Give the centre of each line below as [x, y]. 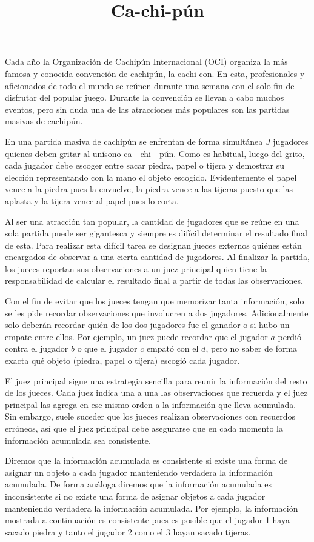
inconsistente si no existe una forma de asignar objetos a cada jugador [135, 496]
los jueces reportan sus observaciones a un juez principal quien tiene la [136, 268]
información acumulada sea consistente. [78, 440]
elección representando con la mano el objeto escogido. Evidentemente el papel [151, 177]
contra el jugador [37, 348]
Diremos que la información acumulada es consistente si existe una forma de [146, 460]
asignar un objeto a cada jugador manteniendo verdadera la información [139, 472]
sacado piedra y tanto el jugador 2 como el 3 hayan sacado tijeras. [128, 531]
